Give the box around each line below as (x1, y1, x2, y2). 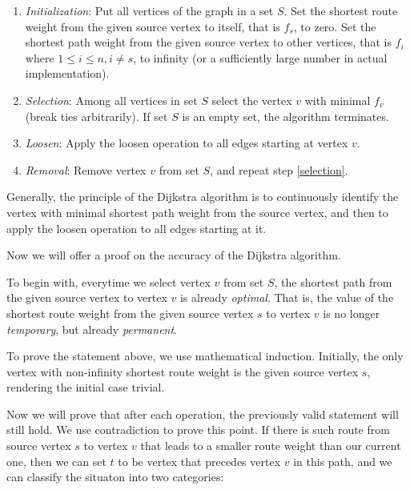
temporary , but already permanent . (6, 320, 177, 337)
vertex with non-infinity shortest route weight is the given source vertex (6, 363, 359, 380)
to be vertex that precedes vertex (118, 452, 281, 469)
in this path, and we (293, 452, 392, 469)
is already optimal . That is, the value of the (179, 289, 394, 306)
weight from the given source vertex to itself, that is (25, 18, 280, 34)
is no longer (323, 304, 380, 321)
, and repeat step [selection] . (210, 161, 348, 178)
